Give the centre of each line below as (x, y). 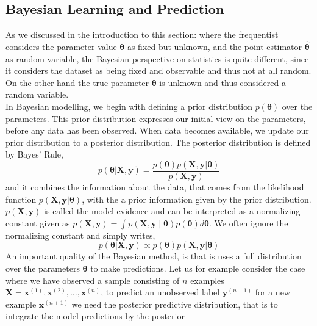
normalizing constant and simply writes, (80, 235)
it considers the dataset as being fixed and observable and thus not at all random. (158, 71)
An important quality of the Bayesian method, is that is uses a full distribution (154, 256)
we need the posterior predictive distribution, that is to (175, 304)
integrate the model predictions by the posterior (95, 316)
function (21, 199)
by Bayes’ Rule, (34, 154)
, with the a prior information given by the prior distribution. (197, 199)
